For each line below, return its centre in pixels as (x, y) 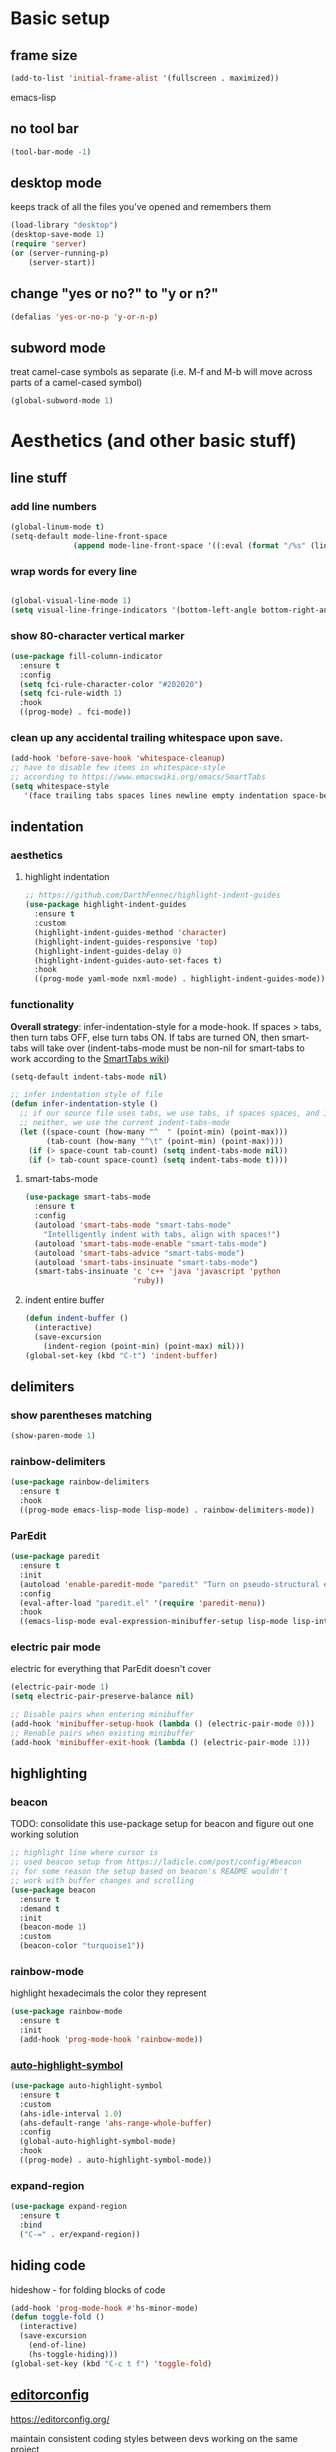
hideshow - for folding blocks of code (88, 2289)
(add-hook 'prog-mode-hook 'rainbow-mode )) (111, 2039)
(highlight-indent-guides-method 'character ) (130, 932)
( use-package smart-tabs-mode (88, 1197)
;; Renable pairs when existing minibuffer (102, 1733)
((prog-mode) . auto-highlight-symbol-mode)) (116, 2160)
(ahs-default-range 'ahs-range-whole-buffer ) (116, 2123)
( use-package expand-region (69, 2207)
